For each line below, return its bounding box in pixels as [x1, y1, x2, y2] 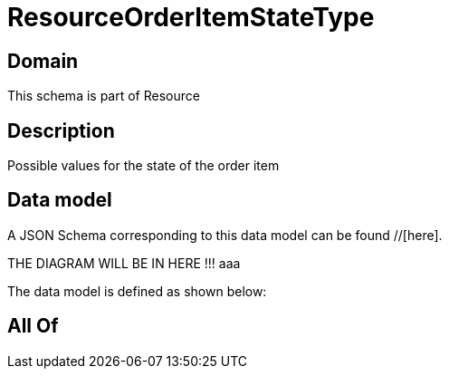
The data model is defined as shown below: [7, 283, 267, 299]
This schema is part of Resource [7, 88, 200, 104]
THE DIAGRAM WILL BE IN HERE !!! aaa [7, 255, 241, 271]
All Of [7, 314, 59, 338]
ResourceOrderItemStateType [7, 2, 375, 33]
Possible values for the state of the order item [7, 158, 280, 174]
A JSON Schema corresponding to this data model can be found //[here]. [7, 227, 443, 243]
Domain [7, 49, 79, 72]
